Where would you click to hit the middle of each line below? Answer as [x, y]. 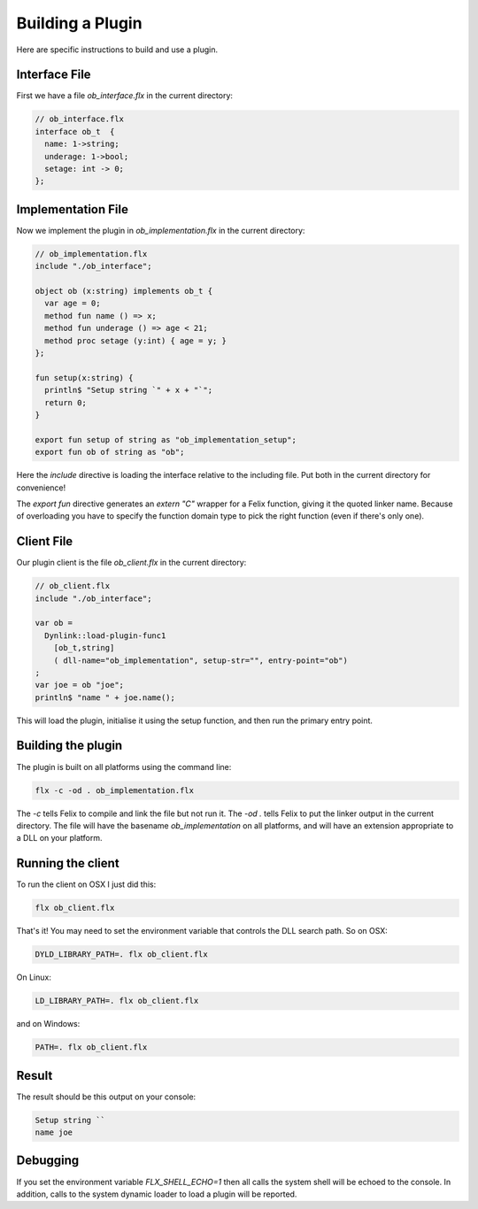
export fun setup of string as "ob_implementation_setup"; [166, 439]
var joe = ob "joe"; [79, 685]
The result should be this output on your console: [106, 1097]
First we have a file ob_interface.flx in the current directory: [125, 96]
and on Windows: [48, 1024]
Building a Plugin [79, 23]
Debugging [48, 1161]
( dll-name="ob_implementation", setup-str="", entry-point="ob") [201, 660]
